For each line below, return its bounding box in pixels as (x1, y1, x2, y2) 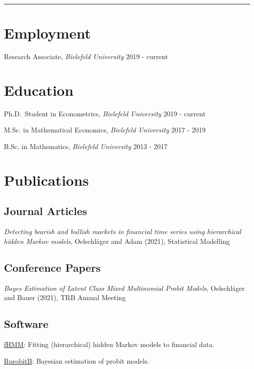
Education (4, 80, 74, 100)
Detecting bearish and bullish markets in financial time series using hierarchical (4, 226, 241, 237)
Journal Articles (4, 203, 87, 218)
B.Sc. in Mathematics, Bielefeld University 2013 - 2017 (4, 141, 168, 152)
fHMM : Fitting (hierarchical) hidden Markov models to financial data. (4, 339, 214, 349)
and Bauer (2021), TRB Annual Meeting (4, 292, 126, 303)
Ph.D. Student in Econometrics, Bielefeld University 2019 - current (4, 108, 206, 118)
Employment (4, 23, 91, 43)
